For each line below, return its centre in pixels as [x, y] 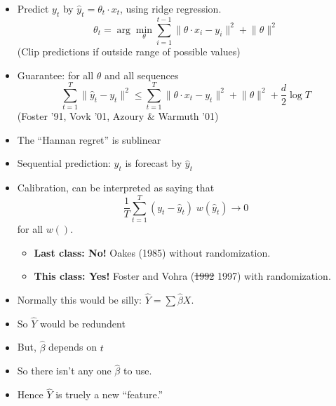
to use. [137, 371]
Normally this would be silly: [79, 299]
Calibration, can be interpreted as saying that [116, 188]
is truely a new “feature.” [109, 394]
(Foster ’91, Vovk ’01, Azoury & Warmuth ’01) [118, 116]
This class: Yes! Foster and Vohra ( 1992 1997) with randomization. [182, 276]
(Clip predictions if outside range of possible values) [129, 51]
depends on [73, 347]
